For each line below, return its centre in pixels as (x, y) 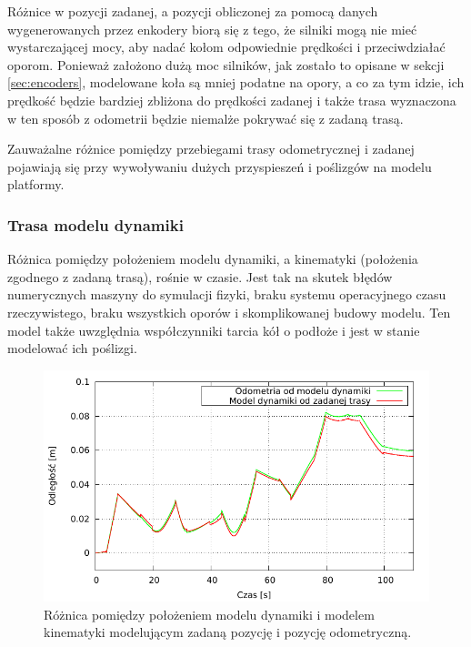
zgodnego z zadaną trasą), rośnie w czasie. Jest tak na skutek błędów (200, 276)
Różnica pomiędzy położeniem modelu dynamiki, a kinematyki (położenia (213, 259)
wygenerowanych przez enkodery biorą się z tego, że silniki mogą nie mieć (212, 29)
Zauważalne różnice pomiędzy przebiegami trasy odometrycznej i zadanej (211, 149)
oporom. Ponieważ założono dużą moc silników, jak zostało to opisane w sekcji (226, 64)
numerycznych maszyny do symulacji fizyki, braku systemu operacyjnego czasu (227, 294)
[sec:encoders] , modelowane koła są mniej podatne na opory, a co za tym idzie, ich (236, 82)
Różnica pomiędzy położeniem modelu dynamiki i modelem (209, 614)
